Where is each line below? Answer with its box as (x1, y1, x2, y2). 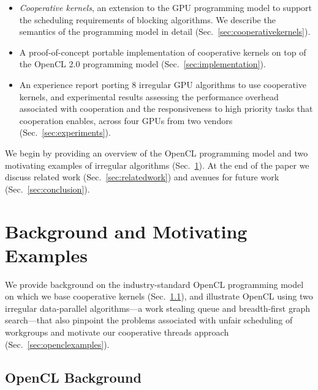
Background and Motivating (5, 218, 248, 243)
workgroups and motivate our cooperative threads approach (5, 326, 229, 338)
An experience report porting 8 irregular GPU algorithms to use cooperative (19, 78, 307, 90)
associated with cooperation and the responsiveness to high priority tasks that (19, 102, 313, 115)
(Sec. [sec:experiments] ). (19, 126, 111, 139)
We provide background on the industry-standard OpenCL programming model (5, 278, 304, 290)
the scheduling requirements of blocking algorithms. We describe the (19, 13, 276, 26)
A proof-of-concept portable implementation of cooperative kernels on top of (19, 45, 306, 58)
